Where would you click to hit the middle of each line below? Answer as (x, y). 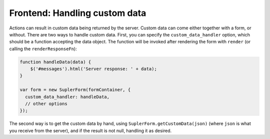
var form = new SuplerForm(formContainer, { (75, 90)
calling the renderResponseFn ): (43, 49)
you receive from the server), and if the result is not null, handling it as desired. (90, 131)
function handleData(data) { (55, 62)
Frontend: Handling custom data (78, 13)
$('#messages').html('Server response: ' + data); (93, 69)
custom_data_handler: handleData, (67, 97)
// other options (46, 104)
